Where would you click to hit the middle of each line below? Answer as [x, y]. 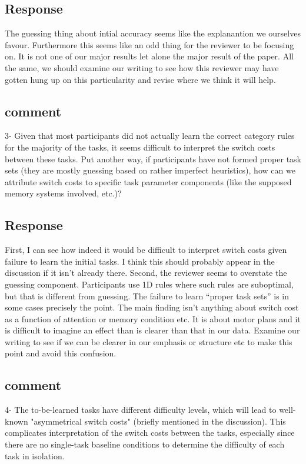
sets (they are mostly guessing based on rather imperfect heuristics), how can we [150, 170]
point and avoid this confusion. [61, 353]
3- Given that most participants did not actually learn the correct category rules [150, 136]
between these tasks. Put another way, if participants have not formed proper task [153, 158]
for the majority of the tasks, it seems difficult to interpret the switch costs [140, 147]
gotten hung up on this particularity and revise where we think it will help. [140, 79]
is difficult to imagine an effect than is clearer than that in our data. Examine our [152, 330]
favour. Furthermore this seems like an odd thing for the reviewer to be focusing [149, 44]
